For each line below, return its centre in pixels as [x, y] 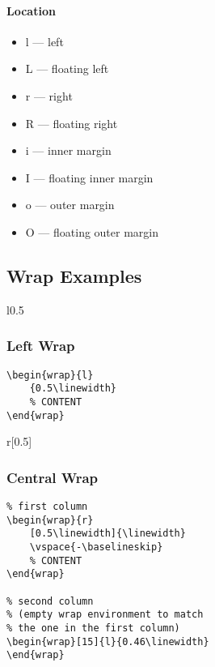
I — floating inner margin [89, 177]
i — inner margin [68, 150]
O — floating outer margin [92, 231]
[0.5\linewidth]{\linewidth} [107, 534]
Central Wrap [53, 477]
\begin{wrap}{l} [50, 375]
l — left [44, 41]
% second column [50, 601]
